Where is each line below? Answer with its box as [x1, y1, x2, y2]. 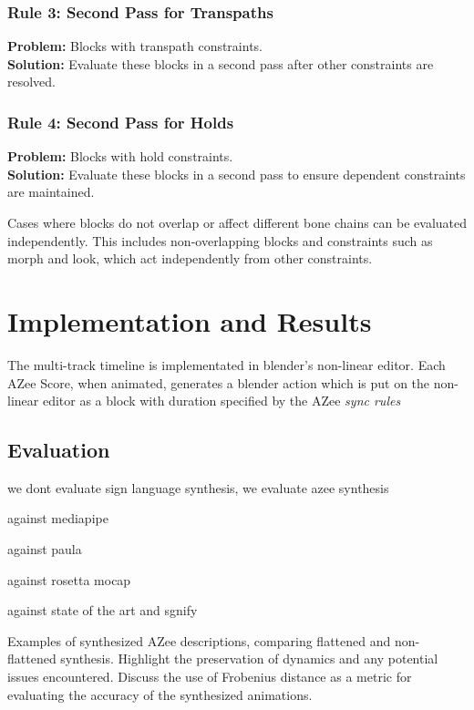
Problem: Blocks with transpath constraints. [7, 36, 263, 56]
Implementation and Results [7, 302, 372, 339]
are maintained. [7, 182, 95, 201]
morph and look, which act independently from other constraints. [7, 249, 373, 268]
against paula [7, 540, 82, 559]
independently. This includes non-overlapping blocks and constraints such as [7, 231, 433, 250]
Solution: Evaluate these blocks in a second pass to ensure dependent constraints [7, 164, 466, 183]
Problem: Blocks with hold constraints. [7, 147, 233, 166]
